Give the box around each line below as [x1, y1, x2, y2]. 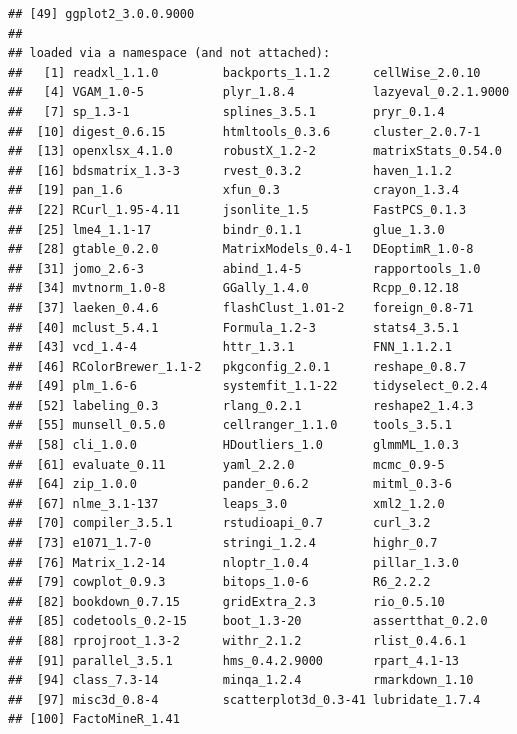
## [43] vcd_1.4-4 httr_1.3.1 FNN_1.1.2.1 [8, 340, 452, 355]
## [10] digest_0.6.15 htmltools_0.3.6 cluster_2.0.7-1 [8, 124, 481, 139]
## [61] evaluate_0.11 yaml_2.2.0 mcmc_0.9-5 [8, 457, 445, 472]
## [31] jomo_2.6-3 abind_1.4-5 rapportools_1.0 [8, 261, 481, 276]
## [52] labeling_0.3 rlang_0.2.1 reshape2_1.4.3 [8, 398, 474, 413]
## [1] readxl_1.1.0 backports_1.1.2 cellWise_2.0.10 [8, 65, 481, 80]
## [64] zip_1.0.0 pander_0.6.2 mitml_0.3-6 [8, 477, 452, 492]
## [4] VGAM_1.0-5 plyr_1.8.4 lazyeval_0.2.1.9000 [8, 85, 510, 100]
